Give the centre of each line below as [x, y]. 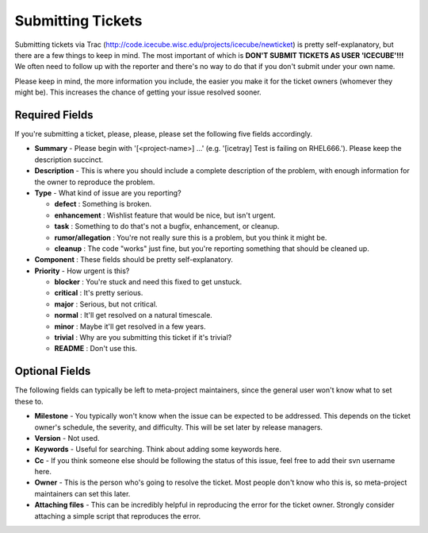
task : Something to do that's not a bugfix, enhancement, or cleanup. [167, 226]
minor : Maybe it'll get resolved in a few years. [130, 326]
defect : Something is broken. [103, 204]
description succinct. [69, 160]
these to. [29, 401]
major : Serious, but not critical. [106, 304]
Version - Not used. [67, 438]
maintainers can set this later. [82, 493]
